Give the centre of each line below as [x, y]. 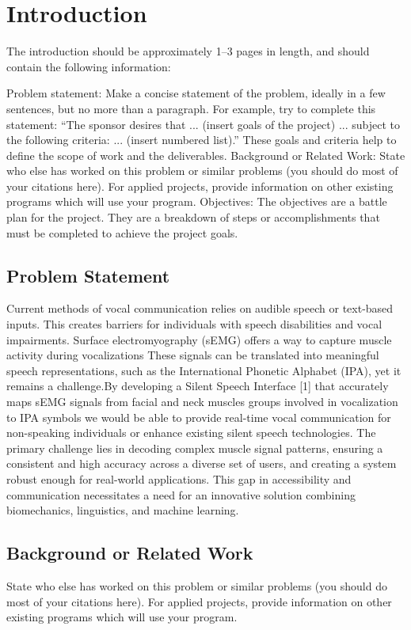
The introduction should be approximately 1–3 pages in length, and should [188, 51]
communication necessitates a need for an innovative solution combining [181, 494]
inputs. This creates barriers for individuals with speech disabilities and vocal [194, 324]
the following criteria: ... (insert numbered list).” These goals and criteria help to [202, 140]
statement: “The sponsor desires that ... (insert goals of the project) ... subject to [203, 124]
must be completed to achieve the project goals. [122, 232]
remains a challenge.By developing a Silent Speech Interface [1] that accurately [198, 386]
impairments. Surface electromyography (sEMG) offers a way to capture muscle [199, 339]
